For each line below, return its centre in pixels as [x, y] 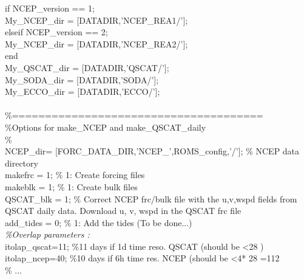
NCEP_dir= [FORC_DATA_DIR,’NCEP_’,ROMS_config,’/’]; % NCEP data [152, 151]
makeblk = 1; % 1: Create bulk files [71, 186]
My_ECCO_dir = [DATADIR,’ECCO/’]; [83, 91]
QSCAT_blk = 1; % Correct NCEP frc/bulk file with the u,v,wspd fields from [151, 198]
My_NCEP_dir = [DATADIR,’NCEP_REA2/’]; [96, 43]
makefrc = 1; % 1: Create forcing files [75, 175]
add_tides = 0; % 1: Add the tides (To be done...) [99, 222]
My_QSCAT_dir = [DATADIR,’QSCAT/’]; [87, 67]
